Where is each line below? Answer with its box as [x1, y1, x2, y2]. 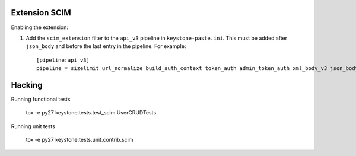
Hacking [11, 80, 43, 90]
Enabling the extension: [11, 24, 68, 31]
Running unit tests [11, 122, 56, 130]
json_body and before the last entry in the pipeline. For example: [26, 43, 186, 50]
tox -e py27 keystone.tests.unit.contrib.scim [26, 136, 133, 144]
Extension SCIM [11, 8, 71, 18]
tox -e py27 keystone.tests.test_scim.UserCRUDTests [26, 109, 157, 116]
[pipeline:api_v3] [36, 56, 90, 63]
